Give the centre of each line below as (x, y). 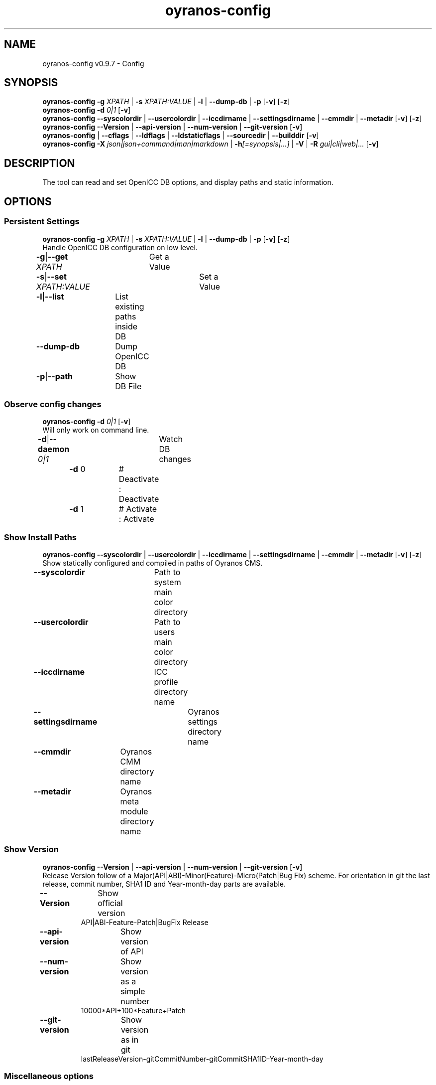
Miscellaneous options (49, 1076)
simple (133, 991)
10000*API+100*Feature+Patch (133, 1010)
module (134, 811)
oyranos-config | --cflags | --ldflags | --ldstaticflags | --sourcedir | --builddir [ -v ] (181, 136)
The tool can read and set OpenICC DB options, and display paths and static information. (188, 182)
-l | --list (50, 296)
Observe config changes (53, 404)
